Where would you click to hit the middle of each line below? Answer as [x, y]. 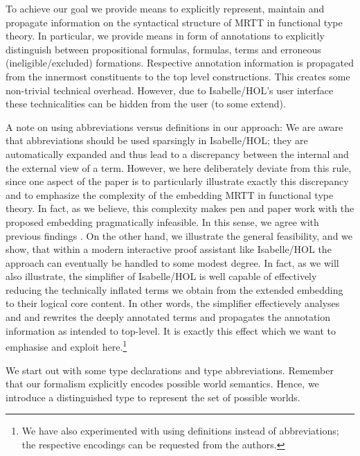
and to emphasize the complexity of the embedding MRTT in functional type [170, 194]
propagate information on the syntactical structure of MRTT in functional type [174, 22]
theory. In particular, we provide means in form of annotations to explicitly [165, 36]
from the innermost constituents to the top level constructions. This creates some [178, 76]
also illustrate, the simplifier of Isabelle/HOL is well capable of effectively [161, 276]
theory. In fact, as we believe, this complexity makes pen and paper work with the [180, 208]
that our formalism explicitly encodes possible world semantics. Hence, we [162, 384]
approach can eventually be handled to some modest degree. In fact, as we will [172, 262]
